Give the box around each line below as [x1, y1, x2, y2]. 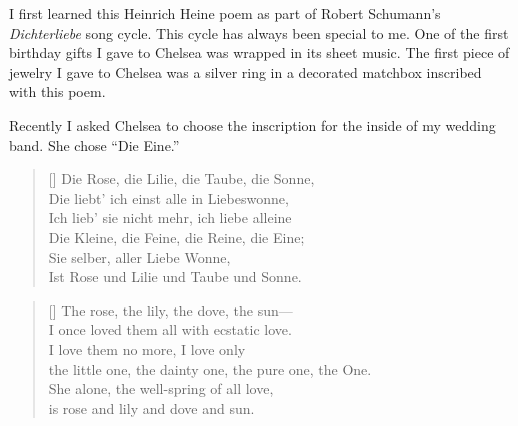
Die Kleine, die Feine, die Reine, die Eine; [48, 226, 305, 247]
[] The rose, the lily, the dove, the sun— [48, 299, 293, 320]
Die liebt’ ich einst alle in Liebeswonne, [48, 187, 289, 208]
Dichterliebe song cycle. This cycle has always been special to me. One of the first [9, 22, 509, 43]
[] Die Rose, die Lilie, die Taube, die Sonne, [48, 168, 315, 189]
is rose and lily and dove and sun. [48, 397, 255, 418]
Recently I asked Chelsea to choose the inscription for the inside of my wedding [9, 114, 496, 135]
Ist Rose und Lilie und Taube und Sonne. [48, 266, 302, 287]
